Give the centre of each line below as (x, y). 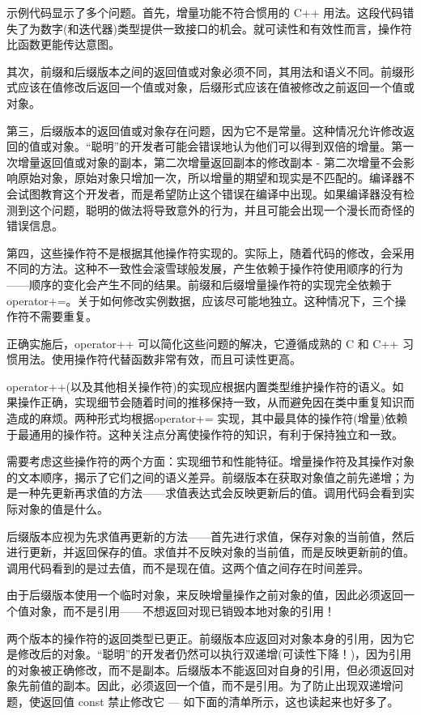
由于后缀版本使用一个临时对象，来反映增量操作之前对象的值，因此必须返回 (205, 595)
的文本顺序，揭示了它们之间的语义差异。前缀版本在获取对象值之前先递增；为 (210, 477)
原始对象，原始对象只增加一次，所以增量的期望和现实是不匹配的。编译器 (210, 178)
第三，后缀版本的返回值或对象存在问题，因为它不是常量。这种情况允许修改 (205, 130)
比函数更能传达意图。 (63, 44)
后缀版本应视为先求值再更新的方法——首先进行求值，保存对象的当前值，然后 (210, 536)
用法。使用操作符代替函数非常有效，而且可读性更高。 (159, 359)
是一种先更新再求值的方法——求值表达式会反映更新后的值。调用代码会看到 (205, 493)
